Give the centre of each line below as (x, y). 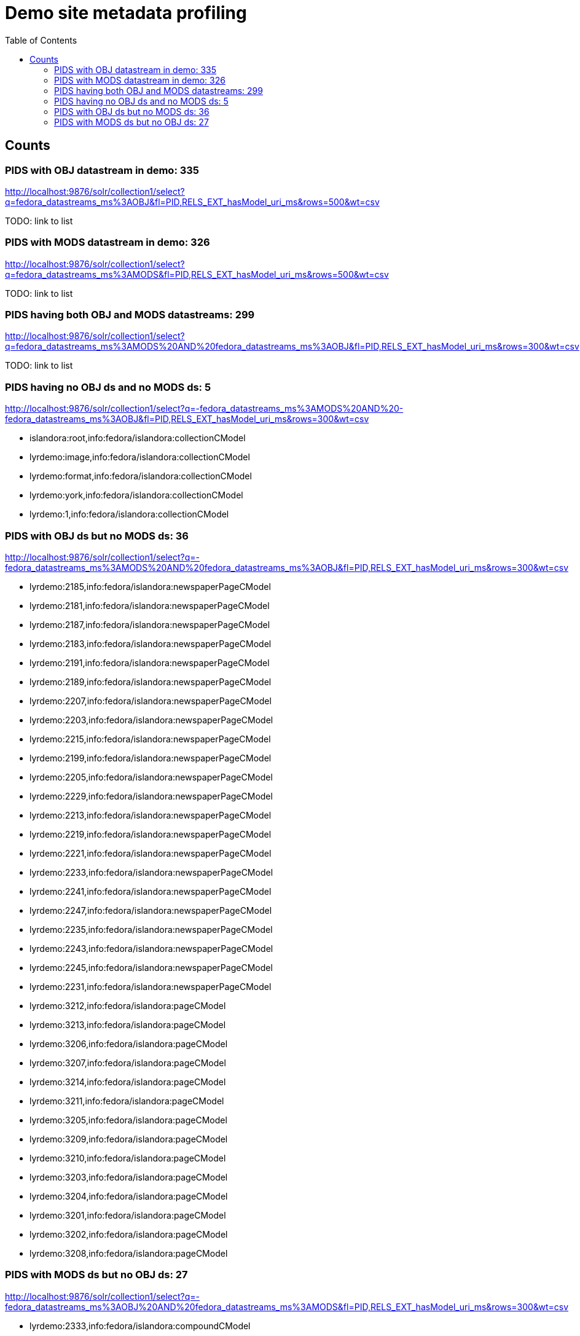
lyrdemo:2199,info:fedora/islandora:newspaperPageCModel (151, 758)
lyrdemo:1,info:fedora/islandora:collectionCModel (129, 514)
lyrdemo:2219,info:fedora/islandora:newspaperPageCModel (151, 834)
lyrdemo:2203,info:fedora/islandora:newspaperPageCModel (151, 720)
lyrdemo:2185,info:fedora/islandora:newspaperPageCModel (150, 586)
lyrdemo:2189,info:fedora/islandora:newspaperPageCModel (151, 682)
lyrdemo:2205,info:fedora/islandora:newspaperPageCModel (151, 777)
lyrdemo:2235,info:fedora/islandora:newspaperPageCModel (151, 929)
